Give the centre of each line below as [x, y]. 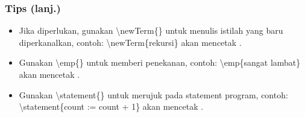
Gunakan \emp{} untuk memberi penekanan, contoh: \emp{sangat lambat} [160, 62]
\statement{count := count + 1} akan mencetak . [111, 106]
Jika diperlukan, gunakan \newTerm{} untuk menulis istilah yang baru [151, 30]
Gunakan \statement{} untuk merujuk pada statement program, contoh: [153, 94]
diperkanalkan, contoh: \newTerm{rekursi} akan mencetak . [130, 42]
